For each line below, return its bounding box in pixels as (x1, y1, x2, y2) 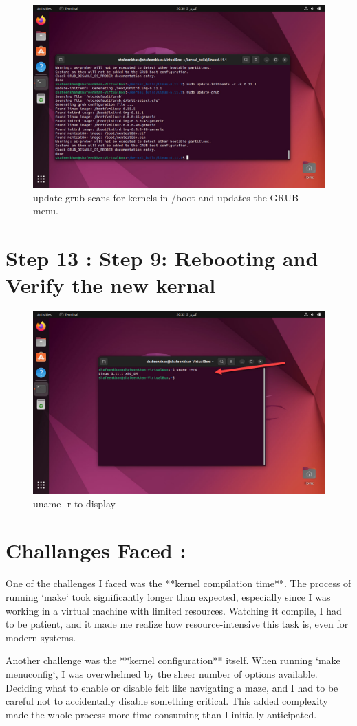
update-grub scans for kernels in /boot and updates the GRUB (33, 190, 299, 204)
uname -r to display (33, 496, 116, 510)
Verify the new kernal (6, 271, 216, 299)
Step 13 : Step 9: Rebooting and (6, 243, 318, 272)
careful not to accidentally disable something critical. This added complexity (6, 694, 328, 708)
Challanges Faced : (6, 536, 186, 564)
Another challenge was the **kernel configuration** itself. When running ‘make (6, 653, 340, 668)
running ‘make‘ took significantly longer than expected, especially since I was (6, 590, 331, 604)
